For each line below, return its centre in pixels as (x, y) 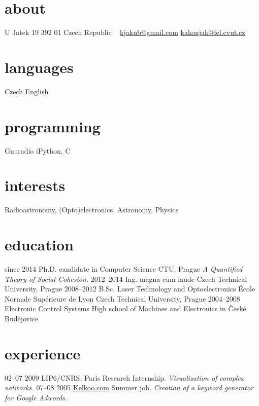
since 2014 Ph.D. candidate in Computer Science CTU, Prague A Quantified (124, 269)
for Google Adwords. (36, 397)
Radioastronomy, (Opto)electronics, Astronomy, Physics (91, 210)
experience (43, 353)
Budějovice (22, 318)
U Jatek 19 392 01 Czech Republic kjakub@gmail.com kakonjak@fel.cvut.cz (125, 32)
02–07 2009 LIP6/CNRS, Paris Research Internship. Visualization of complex (124, 377)
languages (39, 67)
